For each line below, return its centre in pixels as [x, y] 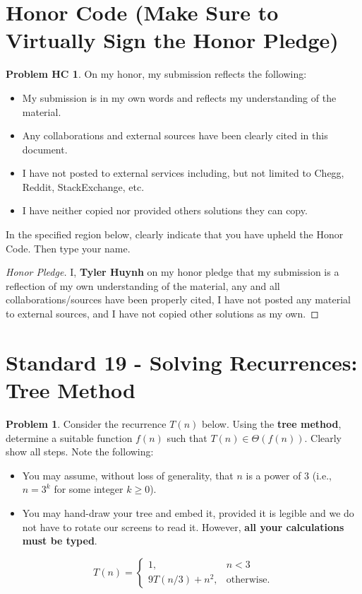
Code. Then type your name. [68, 248]
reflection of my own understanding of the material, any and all [143, 285]
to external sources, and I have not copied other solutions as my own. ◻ [162, 314]
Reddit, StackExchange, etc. [83, 186]
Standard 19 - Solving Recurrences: [182, 362]
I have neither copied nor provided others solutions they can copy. [165, 210]
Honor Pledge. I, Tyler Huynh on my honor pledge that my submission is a [173, 272]
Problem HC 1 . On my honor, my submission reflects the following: [156, 74]
